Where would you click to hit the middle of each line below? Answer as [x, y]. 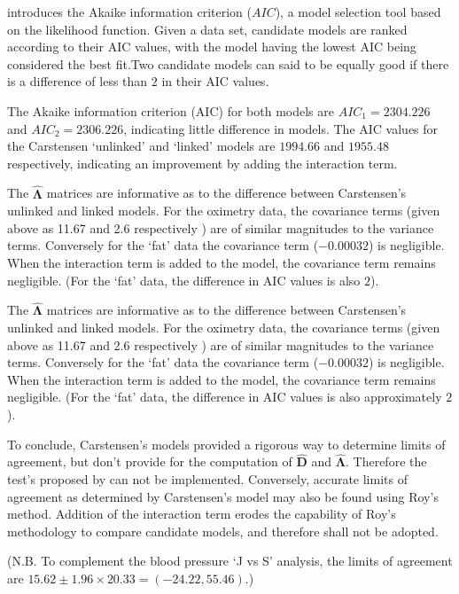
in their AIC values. [215, 81]
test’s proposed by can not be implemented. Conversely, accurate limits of [207, 478]
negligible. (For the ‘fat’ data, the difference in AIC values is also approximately [225, 397]
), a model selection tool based [358, 12]
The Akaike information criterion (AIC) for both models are [171, 110]
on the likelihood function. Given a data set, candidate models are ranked [207, 29]
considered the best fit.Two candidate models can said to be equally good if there [228, 63]
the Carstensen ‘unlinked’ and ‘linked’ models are [141, 146]
